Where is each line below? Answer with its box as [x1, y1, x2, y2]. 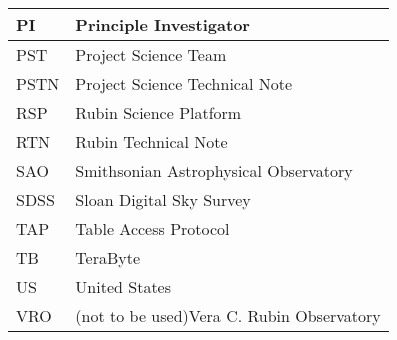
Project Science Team [75, 43, 227, 66]
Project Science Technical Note [75, 72, 293, 95]
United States [75, 275, 172, 298]
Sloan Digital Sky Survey [75, 188, 251, 211]
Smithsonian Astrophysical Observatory [75, 159, 353, 182]
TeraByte [75, 246, 141, 269]
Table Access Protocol [75, 217, 230, 240]
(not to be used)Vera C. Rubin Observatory [75, 304, 381, 327]
